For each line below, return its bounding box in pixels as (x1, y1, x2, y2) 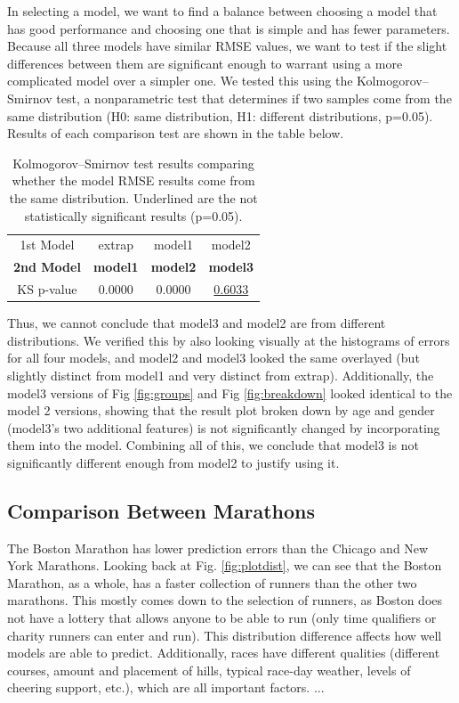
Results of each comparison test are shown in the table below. (7, 124, 344, 143)
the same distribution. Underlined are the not (9, 188, 258, 207)
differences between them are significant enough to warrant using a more (7, 53, 403, 72)
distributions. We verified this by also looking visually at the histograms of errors (7, 331, 450, 349)
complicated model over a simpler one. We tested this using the (7, 71, 353, 90)
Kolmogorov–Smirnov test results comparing (12, 153, 254, 172)
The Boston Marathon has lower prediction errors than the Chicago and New (7, 538, 429, 557)
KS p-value (17, 280, 77, 298)
